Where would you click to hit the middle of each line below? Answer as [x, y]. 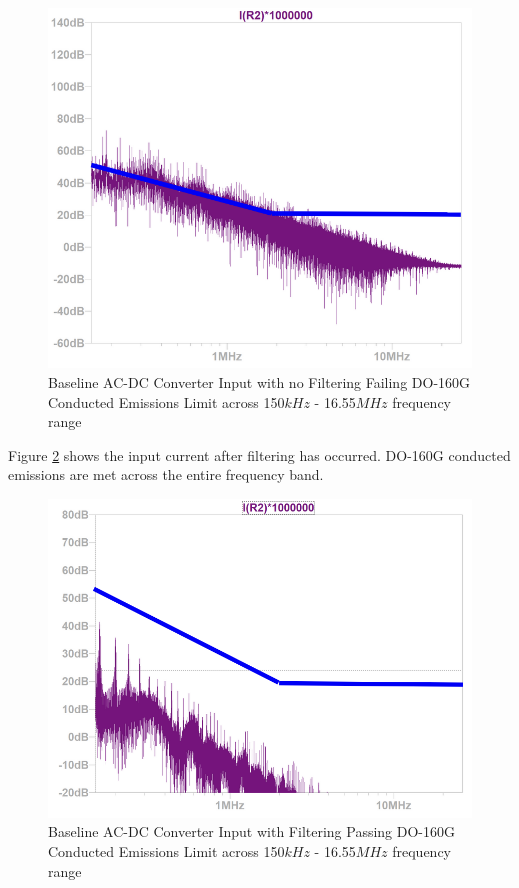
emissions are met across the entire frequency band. [166, 474]
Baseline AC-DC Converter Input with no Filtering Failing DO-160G [259, 381]
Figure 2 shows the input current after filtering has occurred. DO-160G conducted [259, 454]
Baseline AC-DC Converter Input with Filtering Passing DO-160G [252, 831]
